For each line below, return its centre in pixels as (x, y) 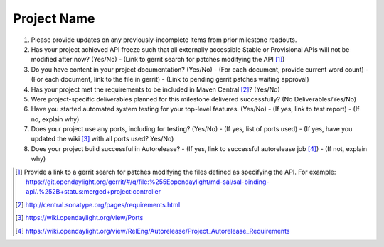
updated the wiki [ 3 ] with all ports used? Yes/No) (102, 139)
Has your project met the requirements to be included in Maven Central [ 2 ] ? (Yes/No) (155, 89)
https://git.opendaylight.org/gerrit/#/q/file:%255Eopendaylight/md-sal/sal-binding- (148, 182)
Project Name (54, 18)
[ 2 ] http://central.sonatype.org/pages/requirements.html (98, 204)
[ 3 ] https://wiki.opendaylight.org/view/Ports (79, 218)
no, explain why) (55, 119)
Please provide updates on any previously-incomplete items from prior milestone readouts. (164, 40)
